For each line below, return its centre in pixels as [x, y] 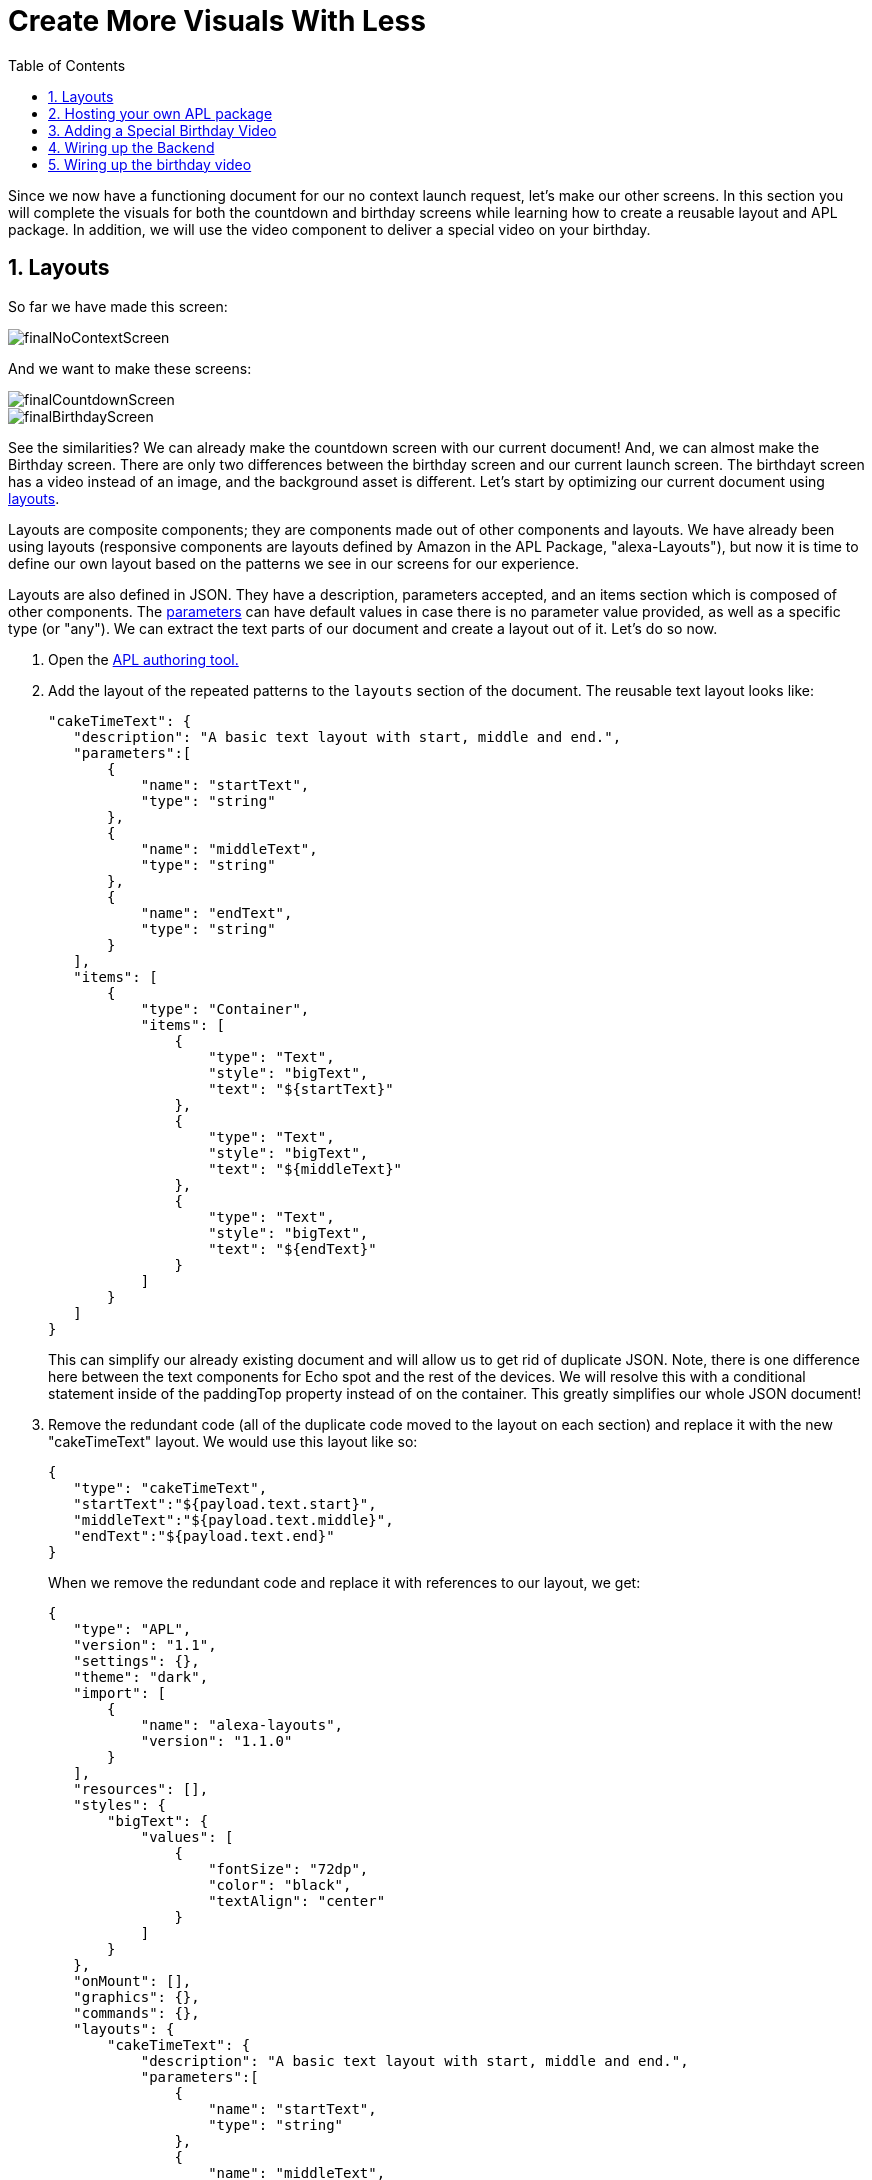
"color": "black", [280, 1884]
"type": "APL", [132, 1628]
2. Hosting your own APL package [160, 113]
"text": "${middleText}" [305, 1168]
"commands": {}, [136, 2012]
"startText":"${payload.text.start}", [225, 1503]
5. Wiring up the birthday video [150, 164]
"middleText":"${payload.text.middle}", [233, 1519]
